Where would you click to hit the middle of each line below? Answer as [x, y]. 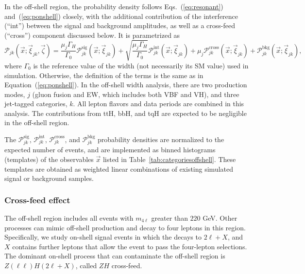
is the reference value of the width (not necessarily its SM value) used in [141, 65]
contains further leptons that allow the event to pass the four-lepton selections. [130, 246]
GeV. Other [220, 218]
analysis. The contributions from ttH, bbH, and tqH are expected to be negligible [126, 113]
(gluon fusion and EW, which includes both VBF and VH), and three [136, 94]
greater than [169, 218]
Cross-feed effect [37, 200]
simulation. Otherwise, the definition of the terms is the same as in [104, 75]
